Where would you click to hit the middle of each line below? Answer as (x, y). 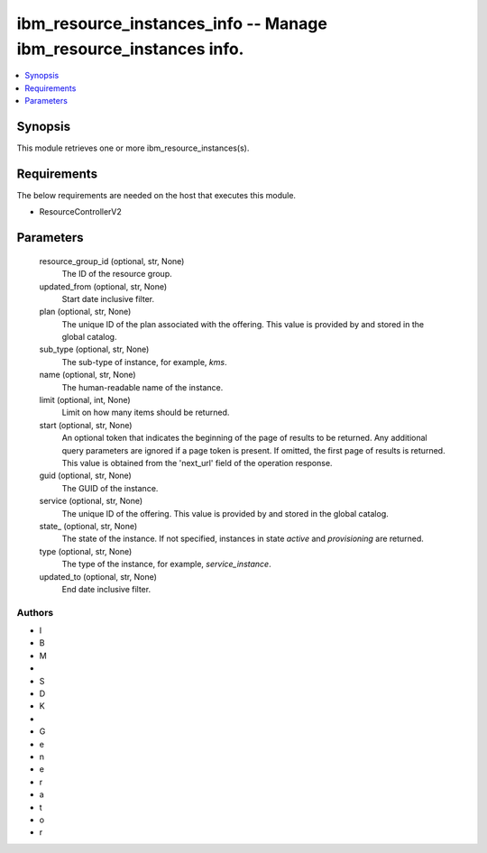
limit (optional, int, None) (85, 400)
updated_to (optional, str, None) (98, 576)
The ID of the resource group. (117, 274)
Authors (35, 612)
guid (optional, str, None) (86, 476)
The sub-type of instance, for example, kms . (144, 362)
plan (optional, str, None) (85, 312)
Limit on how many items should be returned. (146, 413)
